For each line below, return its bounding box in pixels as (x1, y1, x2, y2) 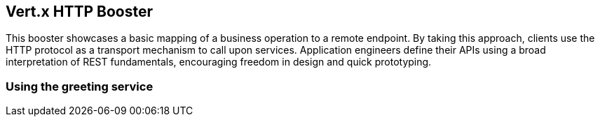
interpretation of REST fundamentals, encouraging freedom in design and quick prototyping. (6, 56, 432, 68)
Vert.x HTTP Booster (6, 3, 153, 20)
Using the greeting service (6, 79, 154, 93)
